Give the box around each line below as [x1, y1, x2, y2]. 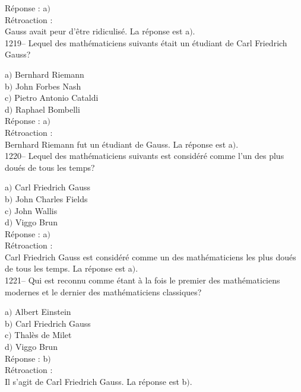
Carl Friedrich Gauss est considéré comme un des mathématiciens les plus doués [5, 250, 296, 263]
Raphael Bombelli [15, 103, 80, 115]
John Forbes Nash [15, 79, 81, 92]
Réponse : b [5, 352, 48, 364]
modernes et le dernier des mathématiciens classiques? [5, 285, 202, 298]
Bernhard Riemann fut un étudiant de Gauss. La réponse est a [5, 138, 233, 150]
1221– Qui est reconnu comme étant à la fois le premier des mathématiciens [5, 274, 280, 286]
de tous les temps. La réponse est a [5, 262, 132, 275]
